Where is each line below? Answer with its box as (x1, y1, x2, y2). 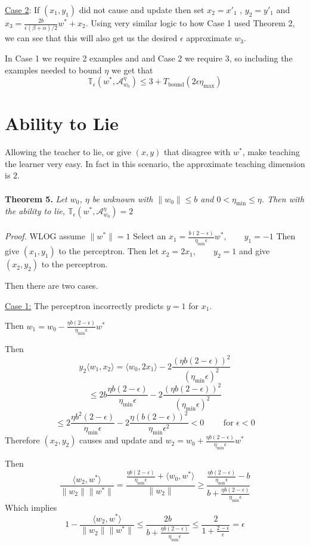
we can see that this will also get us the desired (5, 32, 178, 44)
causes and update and (79, 434, 163, 446)
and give (238, 245, 270, 257)
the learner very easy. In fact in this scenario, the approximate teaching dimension (5, 157, 305, 169)
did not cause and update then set (79, 4, 204, 16)
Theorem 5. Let (5, 192, 67, 205)
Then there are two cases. (5, 279, 98, 292)
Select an (133, 230, 166, 242)
